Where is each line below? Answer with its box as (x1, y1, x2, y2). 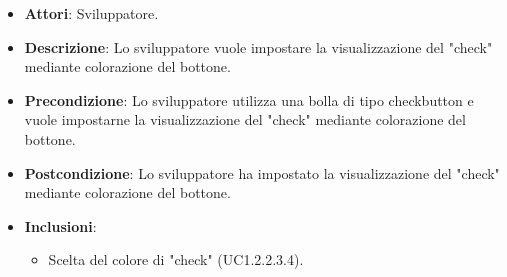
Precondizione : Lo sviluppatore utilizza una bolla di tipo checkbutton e (24, 89, 474, 110)
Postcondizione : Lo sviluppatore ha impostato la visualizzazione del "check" (24, 162, 500, 183)
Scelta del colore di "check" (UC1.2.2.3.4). (48, 249, 304, 270)
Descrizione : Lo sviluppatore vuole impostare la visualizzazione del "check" (24, 36, 493, 57)
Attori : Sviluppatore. (24, 3, 159, 23)
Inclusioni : (24, 215, 97, 236)
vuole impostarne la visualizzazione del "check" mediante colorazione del (24, 109, 466, 130)
